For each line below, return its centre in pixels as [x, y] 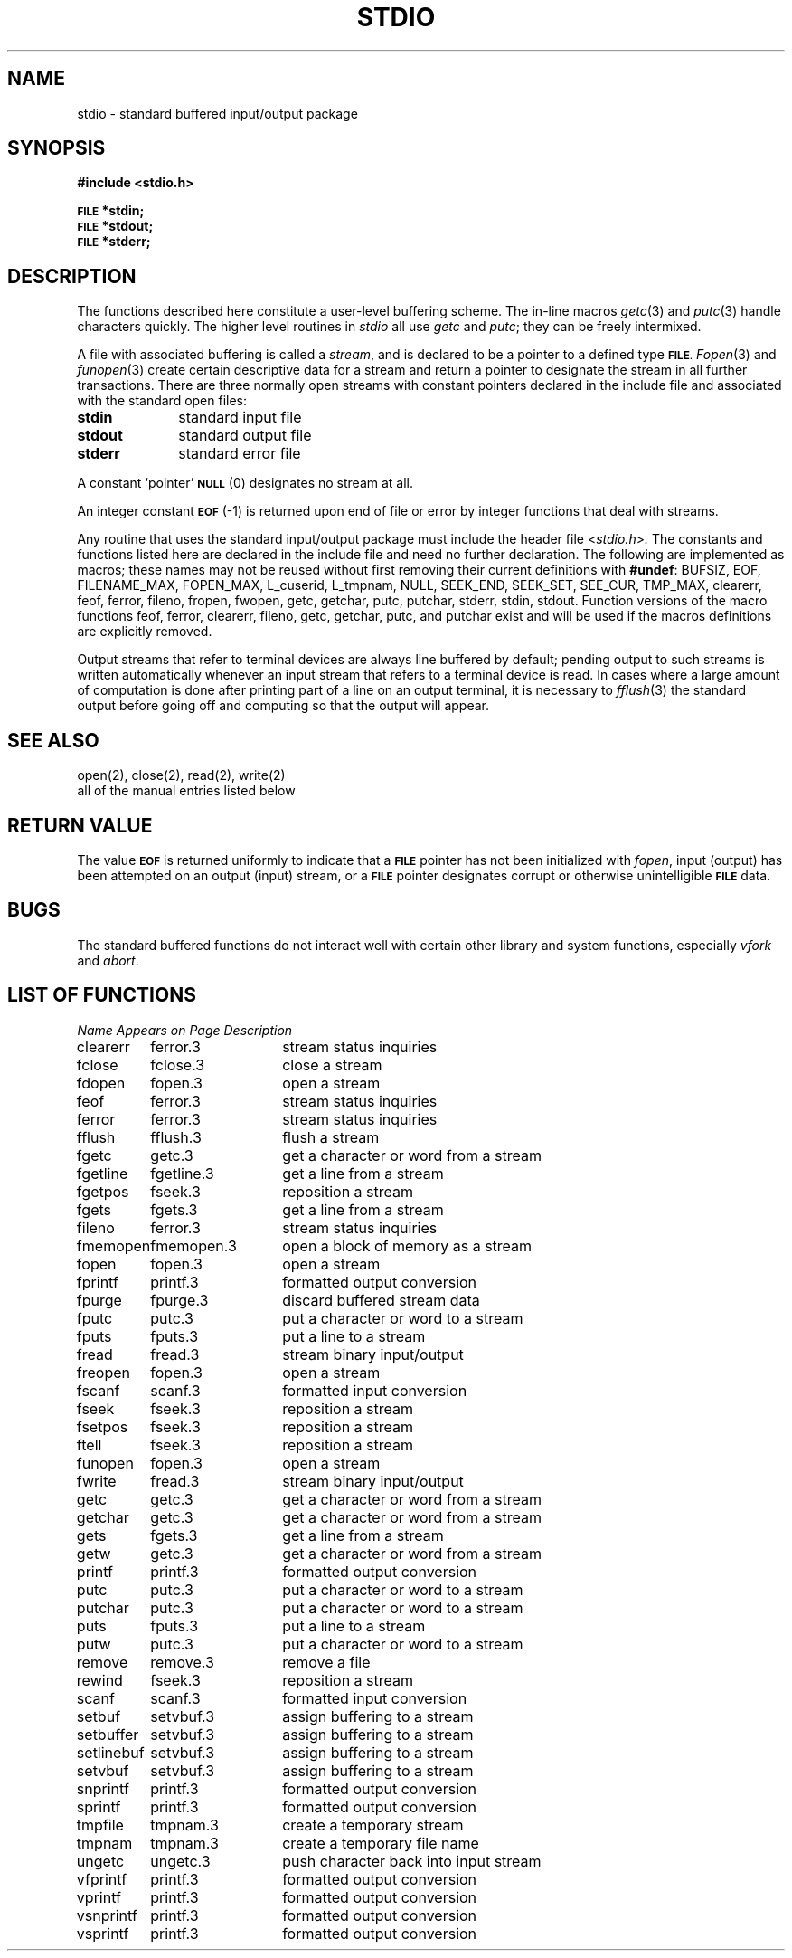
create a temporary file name [381, 1843]
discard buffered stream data [381, 1300]
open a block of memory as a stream [407, 1245]
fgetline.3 [182, 1173]
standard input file [240, 418]
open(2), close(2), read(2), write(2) [181, 775]
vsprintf [103, 1933]
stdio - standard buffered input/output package [217, 113]
